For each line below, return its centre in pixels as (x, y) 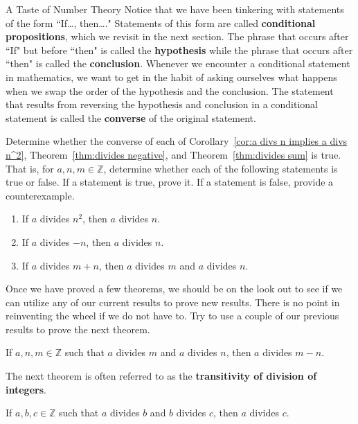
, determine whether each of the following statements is (221, 168)
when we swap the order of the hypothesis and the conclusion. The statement (170, 90)
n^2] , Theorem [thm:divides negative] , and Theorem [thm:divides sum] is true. (173, 154)
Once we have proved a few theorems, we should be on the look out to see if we (174, 289)
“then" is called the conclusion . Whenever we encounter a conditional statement (178, 63)
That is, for (30, 168)
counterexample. (40, 195)
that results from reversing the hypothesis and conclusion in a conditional (162, 104)
